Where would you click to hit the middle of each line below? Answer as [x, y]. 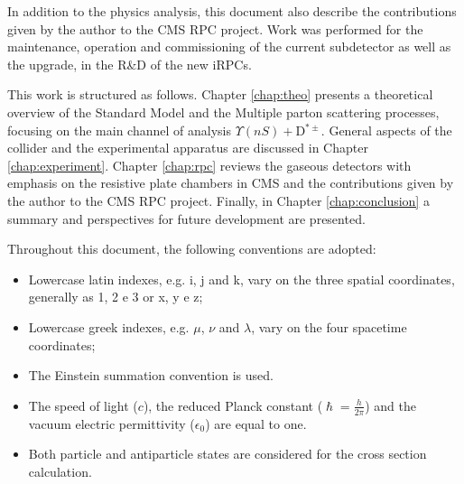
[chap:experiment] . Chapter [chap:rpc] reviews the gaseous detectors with [209, 165]
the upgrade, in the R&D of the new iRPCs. [130, 64]
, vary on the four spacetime [329, 326]
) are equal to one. [256, 423]
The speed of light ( [83, 405]
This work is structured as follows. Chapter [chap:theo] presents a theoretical [220, 94]
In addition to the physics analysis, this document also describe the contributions [232, 11]
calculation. [60, 471]
